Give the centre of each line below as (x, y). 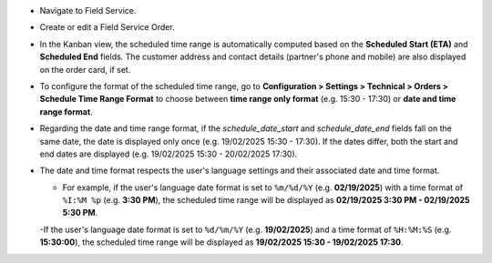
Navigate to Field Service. (88, 10)
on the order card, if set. (85, 69)
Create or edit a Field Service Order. (107, 27)
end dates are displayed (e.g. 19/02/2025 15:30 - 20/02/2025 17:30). (169, 154)
